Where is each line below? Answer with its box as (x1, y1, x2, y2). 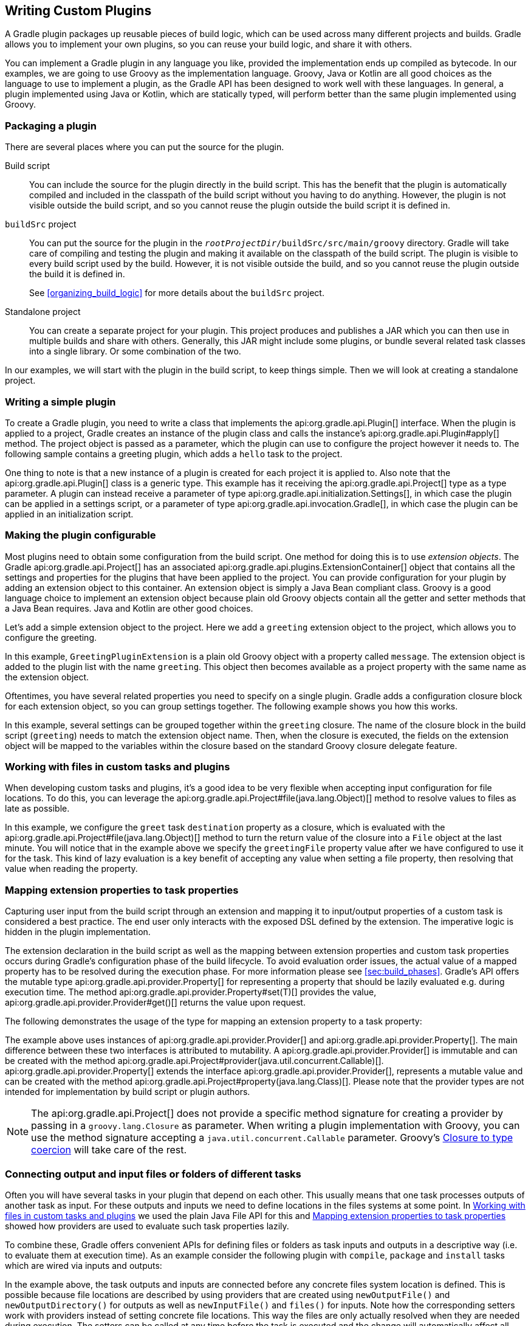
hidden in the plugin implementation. (5, 927, 151, 938)
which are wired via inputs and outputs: (5, 1260, 162, 1271)
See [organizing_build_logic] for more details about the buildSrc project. (29, 288, 324, 299)
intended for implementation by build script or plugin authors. (5, 1086, 250, 1097)
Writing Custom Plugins (5, 3, 152, 18)
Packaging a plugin (5, 119, 97, 132)
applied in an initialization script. (5, 508, 134, 519)
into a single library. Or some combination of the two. (29, 346, 241, 357)
